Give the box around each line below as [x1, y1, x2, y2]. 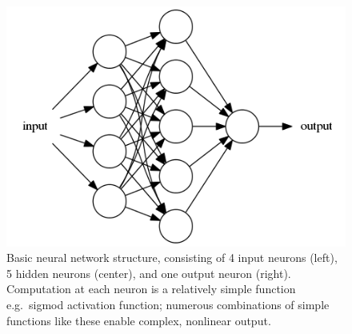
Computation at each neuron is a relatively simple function [6, 280, 296, 297]
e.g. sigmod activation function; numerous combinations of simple [6, 296, 330, 313]
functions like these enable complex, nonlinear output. [6, 312, 271, 328]
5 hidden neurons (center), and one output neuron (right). [6, 264, 291, 281]
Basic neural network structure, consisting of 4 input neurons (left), [6, 249, 338, 266]
